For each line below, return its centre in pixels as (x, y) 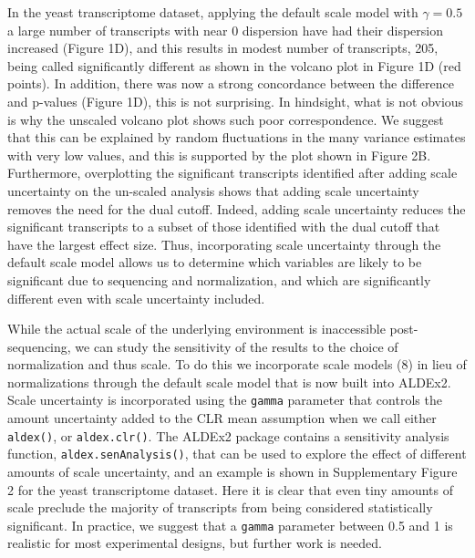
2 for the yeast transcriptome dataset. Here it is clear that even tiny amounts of (230, 489)
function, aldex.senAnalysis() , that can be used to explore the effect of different (237, 454)
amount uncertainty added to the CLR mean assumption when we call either (222, 418)
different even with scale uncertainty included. (136, 298)
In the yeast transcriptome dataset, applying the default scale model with (213, 12)
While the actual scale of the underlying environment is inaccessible (196, 329)
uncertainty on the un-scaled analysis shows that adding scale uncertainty (213, 190)
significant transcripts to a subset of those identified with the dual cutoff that (224, 227)
